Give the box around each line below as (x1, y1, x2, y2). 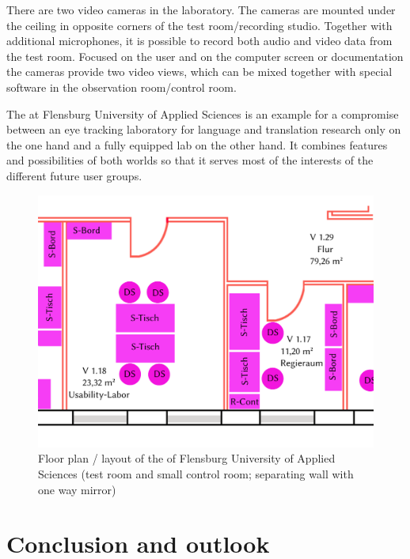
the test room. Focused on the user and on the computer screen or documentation (6, 47, 404, 64)
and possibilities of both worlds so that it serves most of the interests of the (6, 152, 374, 168)
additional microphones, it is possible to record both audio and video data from (6, 32, 393, 49)
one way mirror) (38, 481, 116, 497)
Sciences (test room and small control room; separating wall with (38, 465, 354, 482)
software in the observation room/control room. (6, 78, 237, 95)
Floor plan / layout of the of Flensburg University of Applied (38, 450, 336, 466)
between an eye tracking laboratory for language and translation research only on (6, 121, 401, 138)
